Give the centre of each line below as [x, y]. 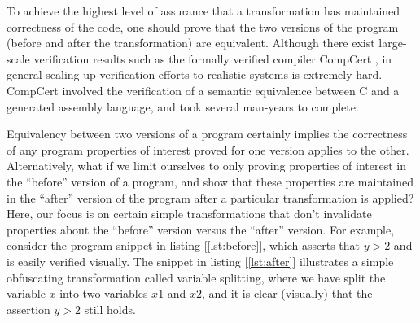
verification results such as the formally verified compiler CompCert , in [213, 58]
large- [393, 43]
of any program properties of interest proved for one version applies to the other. [208, 149]
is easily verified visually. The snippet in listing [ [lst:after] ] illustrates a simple [200, 261]
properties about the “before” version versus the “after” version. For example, [201, 229]
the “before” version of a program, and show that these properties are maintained [210, 181]
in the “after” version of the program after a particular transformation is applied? [210, 197]
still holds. [110, 309]
